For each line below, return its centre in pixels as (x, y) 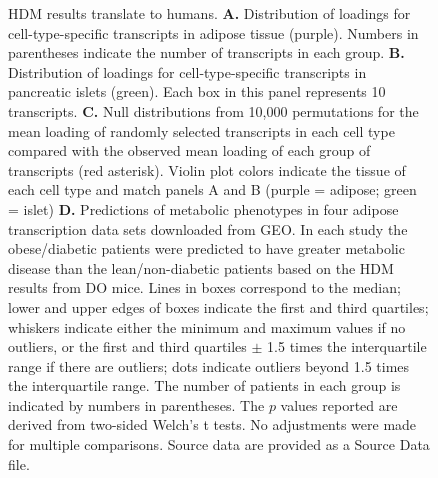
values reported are (339, 404)
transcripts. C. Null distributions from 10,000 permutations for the (213, 110)
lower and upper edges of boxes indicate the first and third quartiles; (218, 306)
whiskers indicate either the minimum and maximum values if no (207, 326)
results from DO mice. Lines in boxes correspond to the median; (204, 287)
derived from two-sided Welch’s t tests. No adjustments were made (212, 424)
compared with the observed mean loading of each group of (189, 150)
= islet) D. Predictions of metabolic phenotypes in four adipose (203, 208)
